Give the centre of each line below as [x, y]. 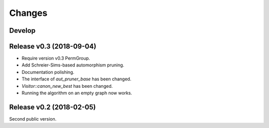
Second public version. [33, 119]
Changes [28, 13]
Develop [22, 31]
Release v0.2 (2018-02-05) [53, 107]
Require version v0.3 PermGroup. [56, 58]
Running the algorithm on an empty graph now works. [77, 93]
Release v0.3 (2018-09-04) [53, 46]
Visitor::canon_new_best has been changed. [67, 86]
